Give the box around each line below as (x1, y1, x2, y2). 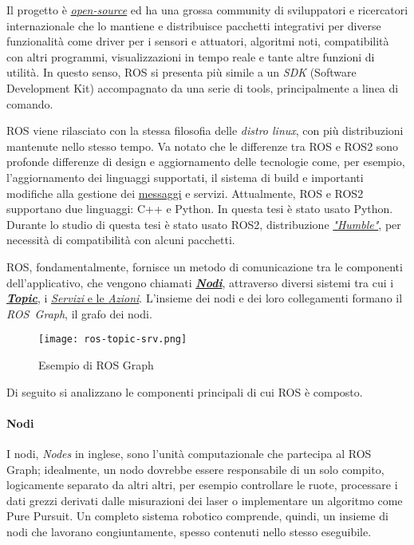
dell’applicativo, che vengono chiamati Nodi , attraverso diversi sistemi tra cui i (6, 274, 394, 290)
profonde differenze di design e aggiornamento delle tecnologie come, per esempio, (6, 153, 405, 170)
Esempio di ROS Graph (38, 356, 154, 373)
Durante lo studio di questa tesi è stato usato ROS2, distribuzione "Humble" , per (6, 215, 401, 232)
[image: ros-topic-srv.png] (38, 334, 187, 346)
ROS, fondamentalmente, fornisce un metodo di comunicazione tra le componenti (6, 258, 403, 274)
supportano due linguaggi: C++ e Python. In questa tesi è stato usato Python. (6, 200, 393, 217)
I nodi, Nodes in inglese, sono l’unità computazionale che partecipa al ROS (6, 444, 372, 461)
